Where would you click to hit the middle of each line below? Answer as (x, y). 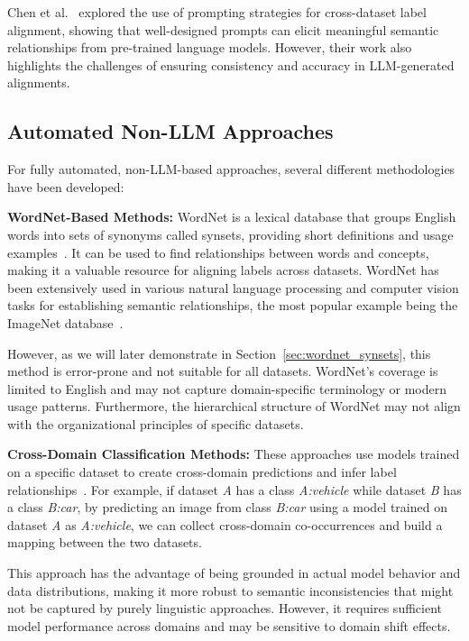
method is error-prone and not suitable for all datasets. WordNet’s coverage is (223, 371)
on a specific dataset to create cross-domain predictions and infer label (202, 472)
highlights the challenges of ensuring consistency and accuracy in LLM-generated (231, 64)
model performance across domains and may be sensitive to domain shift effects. (229, 625)
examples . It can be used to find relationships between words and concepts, (218, 252)
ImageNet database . (65, 322)
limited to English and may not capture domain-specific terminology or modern (227, 388)
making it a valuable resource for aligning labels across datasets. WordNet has (223, 270)
